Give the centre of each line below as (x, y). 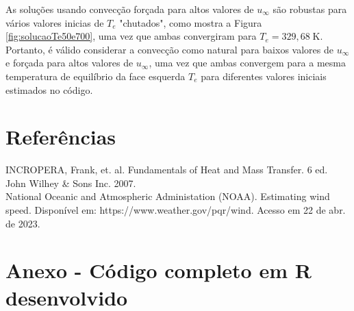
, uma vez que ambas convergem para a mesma (247, 63)
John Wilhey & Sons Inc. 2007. (71, 183)
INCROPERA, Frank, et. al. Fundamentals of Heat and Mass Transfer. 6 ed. (167, 170)
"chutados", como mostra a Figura (191, 22)
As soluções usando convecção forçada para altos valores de (130, 9)
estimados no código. (49, 89)
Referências (61, 137)
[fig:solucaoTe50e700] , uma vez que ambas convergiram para (131, 36)
